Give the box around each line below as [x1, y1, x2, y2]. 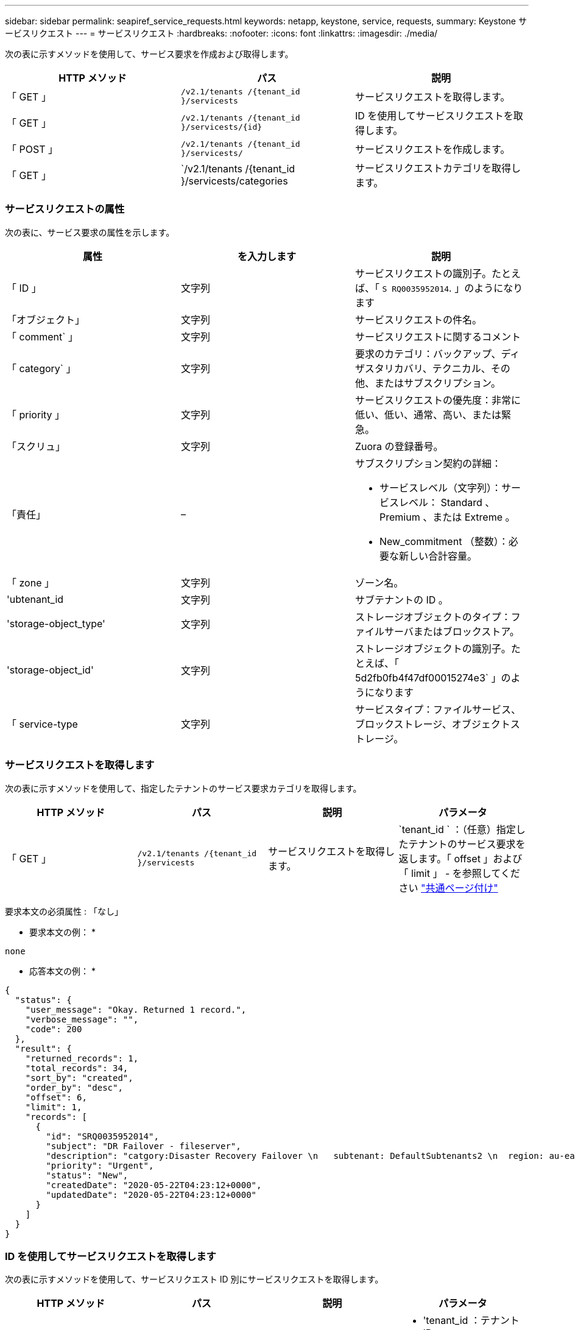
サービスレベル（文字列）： [379, 481, 501, 494]
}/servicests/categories [180, 175, 288, 187]
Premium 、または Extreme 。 [379, 510, 515, 523]
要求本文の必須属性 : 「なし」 [5, 906, 123, 917]
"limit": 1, [25, 1102, 82, 1112]
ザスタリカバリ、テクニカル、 [355, 362, 491, 375]
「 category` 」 [7, 362, 76, 375]
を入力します [237, 250, 296, 262]
